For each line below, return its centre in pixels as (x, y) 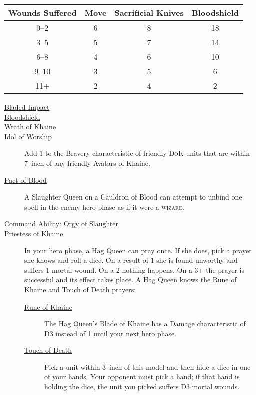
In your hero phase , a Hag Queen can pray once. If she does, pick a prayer (138, 250)
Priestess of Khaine (34, 233)
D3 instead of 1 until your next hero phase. (110, 333)
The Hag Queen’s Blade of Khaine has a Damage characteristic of (145, 323)
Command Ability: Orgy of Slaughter (61, 223)
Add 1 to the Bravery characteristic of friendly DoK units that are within (137, 153)
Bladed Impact (27, 107)
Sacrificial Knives (149, 12)
